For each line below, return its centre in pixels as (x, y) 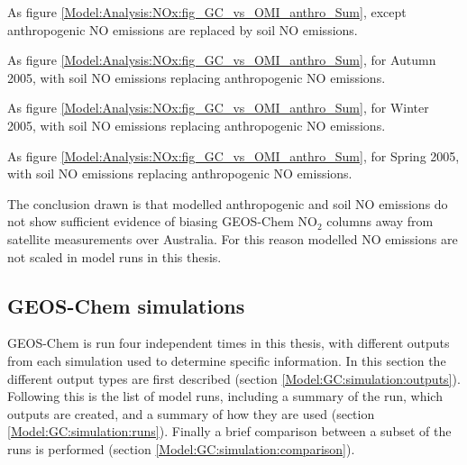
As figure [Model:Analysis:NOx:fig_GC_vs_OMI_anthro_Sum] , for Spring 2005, (233, 155)
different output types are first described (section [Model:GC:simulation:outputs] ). (234, 378)
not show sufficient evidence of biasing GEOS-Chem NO (162, 221)
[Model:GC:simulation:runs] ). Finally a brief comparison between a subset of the (229, 431)
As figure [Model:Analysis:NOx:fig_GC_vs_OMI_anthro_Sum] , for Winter (218, 108)
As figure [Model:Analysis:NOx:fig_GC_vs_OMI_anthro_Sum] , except (207, 12)
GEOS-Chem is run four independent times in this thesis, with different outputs (229, 343)
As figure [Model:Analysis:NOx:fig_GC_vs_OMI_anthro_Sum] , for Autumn (222, 60)
